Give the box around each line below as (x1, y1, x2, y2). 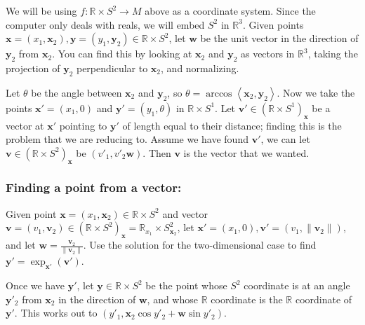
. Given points (242, 17, 304, 32)
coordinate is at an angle (244, 278, 350, 293)
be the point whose (145, 278, 227, 293)
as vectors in (240, 46, 295, 61)
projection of (6, 60, 60, 75)
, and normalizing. (161, 60, 239, 75)
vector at (6, 118, 44, 132)
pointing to (59, 118, 107, 132)
